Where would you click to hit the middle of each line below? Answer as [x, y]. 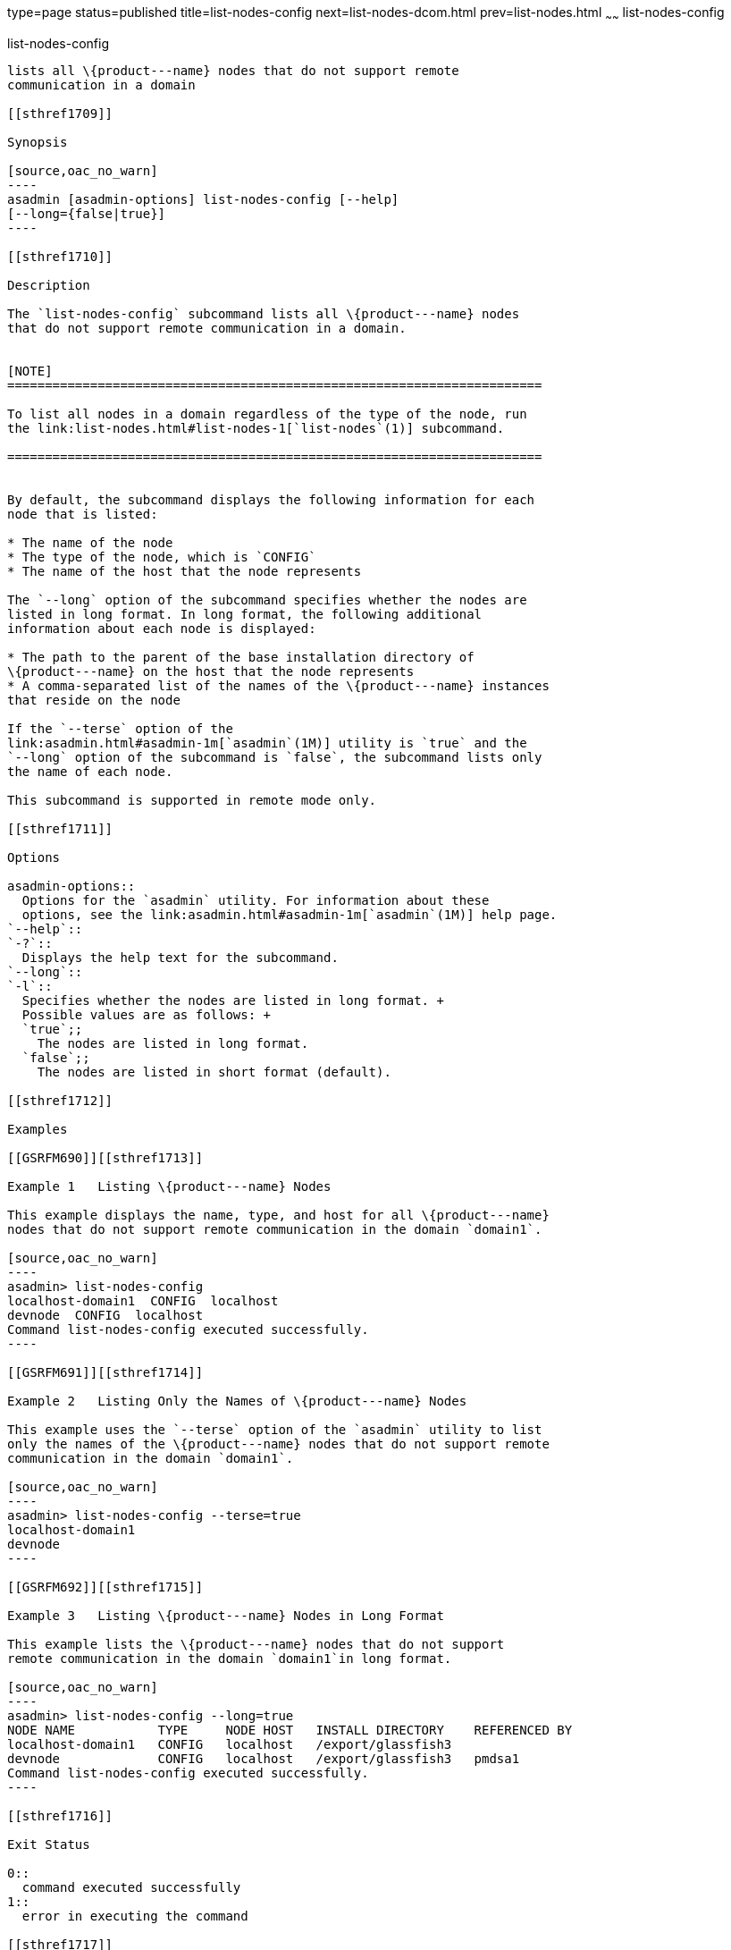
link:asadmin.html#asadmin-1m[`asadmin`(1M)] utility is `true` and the [267, 743]
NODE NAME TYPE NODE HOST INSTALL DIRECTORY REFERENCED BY [290, 1730]
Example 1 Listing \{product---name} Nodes [169, 1186]
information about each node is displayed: [162, 628]
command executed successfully [131, 1887]
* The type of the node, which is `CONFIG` [162, 557]
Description [49, 285]
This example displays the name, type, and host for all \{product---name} [278, 1215]
